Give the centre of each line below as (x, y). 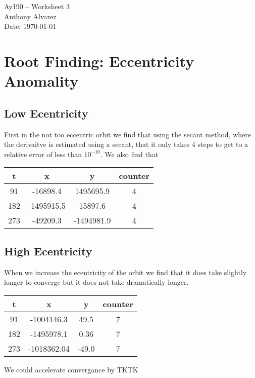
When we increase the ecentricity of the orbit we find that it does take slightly (125, 272)
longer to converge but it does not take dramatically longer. (96, 282)
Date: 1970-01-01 (30, 26)
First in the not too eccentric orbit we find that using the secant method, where (128, 134)
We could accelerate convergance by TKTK (71, 369)
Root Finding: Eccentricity (99, 61)
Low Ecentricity (46, 113)
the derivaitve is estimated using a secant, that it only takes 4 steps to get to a (126, 144)
